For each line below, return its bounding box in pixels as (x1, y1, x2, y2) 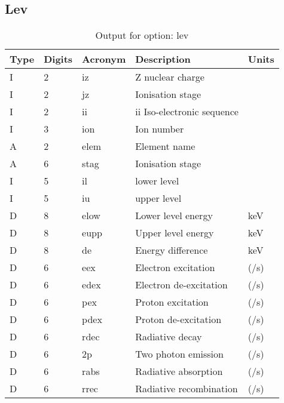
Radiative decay (135, 330, 202, 344)
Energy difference (135, 243, 208, 257)
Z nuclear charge (135, 70, 204, 84)
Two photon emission (135, 347, 224, 361)
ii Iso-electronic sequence (135, 104, 239, 119)
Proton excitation (135, 295, 209, 309)
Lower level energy (135, 208, 213, 223)
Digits (44, 52, 73, 66)
